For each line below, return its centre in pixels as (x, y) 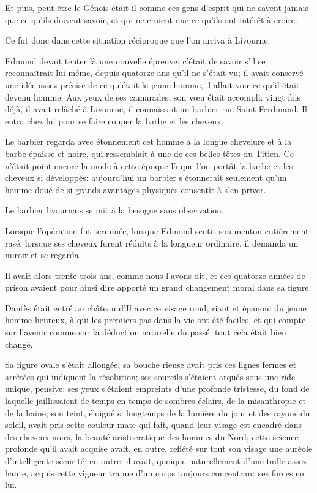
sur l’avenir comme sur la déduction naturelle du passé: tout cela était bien (146, 332)
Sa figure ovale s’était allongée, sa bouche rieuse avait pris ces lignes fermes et (151, 365)
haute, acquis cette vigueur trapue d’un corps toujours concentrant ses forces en (155, 472)
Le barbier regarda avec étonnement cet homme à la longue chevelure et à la (148, 141)
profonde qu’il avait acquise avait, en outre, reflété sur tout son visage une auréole (159, 449)
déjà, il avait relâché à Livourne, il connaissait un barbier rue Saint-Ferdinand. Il (156, 109)
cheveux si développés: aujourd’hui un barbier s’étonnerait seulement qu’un (146, 178)
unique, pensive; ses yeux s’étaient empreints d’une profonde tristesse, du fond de (157, 388)
